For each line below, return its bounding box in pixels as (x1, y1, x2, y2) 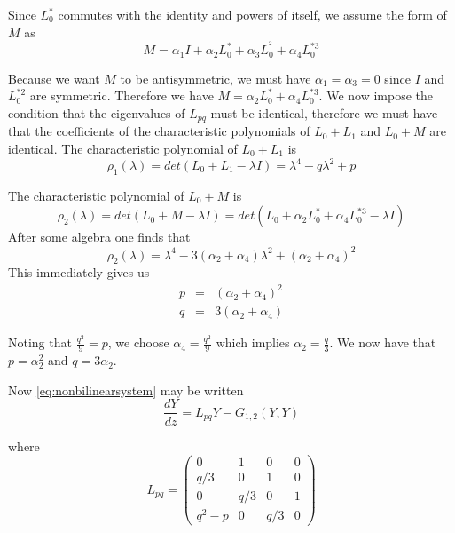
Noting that (8, 333, 72, 352)
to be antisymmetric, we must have (120, 68, 311, 87)
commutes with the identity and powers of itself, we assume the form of (58, 5, 447, 23)
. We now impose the (318, 86, 434, 105)
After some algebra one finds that (8, 227, 191, 246)
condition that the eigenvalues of (8, 103, 185, 122)
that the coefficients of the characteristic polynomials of (8, 122, 310, 140)
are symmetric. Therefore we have (29, 86, 214, 105)
